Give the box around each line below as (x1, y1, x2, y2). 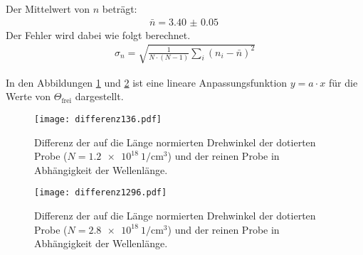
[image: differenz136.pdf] (34, 114, 162, 124)
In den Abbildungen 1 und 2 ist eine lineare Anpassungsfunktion (6, 75, 288, 89)
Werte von (6, 89, 51, 104)
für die (328, 75, 358, 89)
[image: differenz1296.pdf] (34, 188, 167, 198)
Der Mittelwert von (6, 1, 90, 16)
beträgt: (102, 1, 137, 16)
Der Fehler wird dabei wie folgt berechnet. (6, 27, 191, 42)
